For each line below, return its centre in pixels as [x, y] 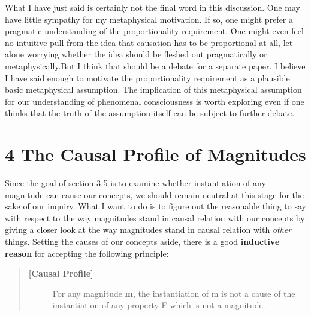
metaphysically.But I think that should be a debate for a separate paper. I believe [155, 66]
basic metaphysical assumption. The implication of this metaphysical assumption [153, 89]
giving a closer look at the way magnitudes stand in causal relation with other [148, 230]
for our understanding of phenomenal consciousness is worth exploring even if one [155, 101]
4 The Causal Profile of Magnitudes [155, 154]
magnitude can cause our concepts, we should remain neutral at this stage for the [155, 194]
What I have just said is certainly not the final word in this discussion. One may [153, 7]
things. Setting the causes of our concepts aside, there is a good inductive [142, 241]
